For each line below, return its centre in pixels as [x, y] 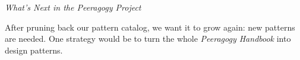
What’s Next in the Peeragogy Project [73, 7]
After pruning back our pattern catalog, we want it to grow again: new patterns [150, 27]
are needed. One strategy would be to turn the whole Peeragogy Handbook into [148, 39]
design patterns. [34, 50]
